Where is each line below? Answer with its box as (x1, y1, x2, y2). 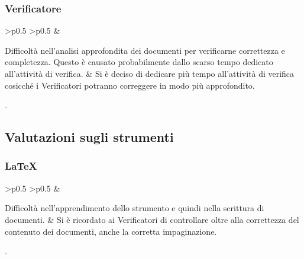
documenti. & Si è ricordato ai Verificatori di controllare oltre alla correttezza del (5, 213, 299, 225)
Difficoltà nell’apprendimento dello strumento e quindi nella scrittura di (5, 202, 264, 214)
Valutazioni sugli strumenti (5, 128, 174, 146)
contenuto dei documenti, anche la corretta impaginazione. (5, 225, 217, 237)
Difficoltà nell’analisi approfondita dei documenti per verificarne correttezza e (5, 44, 285, 56)
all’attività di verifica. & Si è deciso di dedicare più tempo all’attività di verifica (5, 67, 295, 79)
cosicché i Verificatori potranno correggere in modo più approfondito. (5, 79, 255, 91)
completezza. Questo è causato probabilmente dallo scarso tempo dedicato (5, 56, 273, 68)
